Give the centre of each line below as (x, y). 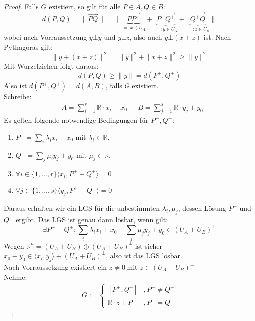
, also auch (146, 37)
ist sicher (149, 246)
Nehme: (16, 277)
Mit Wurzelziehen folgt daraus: (51, 65)
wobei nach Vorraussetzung (46, 37)
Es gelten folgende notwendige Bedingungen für (76, 120)
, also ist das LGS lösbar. (144, 256)
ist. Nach (217, 37)
